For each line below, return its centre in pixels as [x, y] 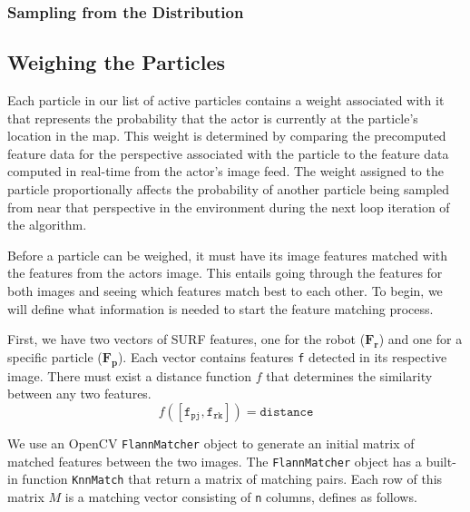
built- [441, 461]
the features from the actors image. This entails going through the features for [225, 273]
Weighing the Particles [117, 62]
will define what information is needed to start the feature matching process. [220, 308]
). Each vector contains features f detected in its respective [282, 356]
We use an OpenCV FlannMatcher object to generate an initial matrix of [211, 443]
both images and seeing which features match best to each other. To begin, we [225, 290]
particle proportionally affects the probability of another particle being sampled [228, 189]
